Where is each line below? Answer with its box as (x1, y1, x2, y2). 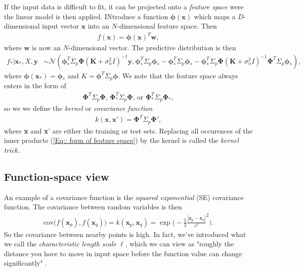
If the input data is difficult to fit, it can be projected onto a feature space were (4, 1, 244, 11)
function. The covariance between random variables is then (4, 202, 182, 212)
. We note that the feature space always (118, 70, 238, 80)
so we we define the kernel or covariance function (4, 102, 153, 113)
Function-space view (4, 169, 109, 184)
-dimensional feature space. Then (117, 21, 217, 31)
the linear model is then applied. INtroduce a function (4, 11, 168, 21)
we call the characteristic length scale (4, 238, 117, 249)
